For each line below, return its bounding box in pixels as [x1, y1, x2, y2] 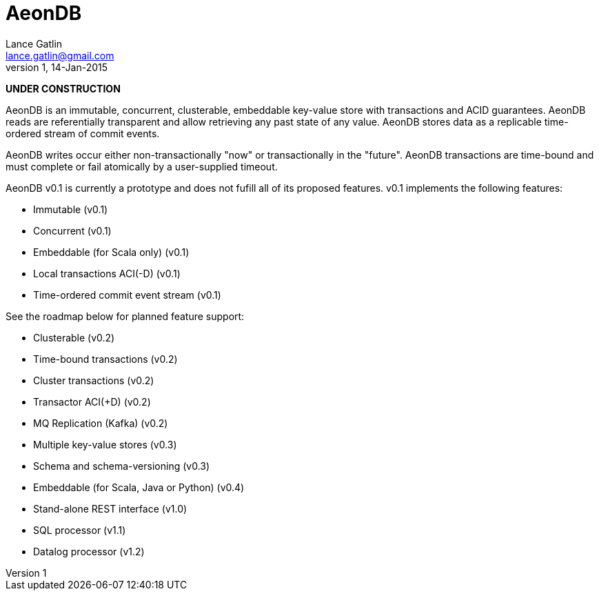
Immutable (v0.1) [33, 203, 108, 215]
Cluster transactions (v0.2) [33, 374, 154, 386]
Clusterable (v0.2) [33, 331, 115, 344]
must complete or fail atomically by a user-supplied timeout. [6, 160, 278, 172]
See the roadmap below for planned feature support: [6, 310, 245, 322]
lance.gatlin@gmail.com [6, 49, 114, 61]
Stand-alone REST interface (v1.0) [33, 502, 187, 515]
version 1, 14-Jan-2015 [6, 61, 108, 73]
